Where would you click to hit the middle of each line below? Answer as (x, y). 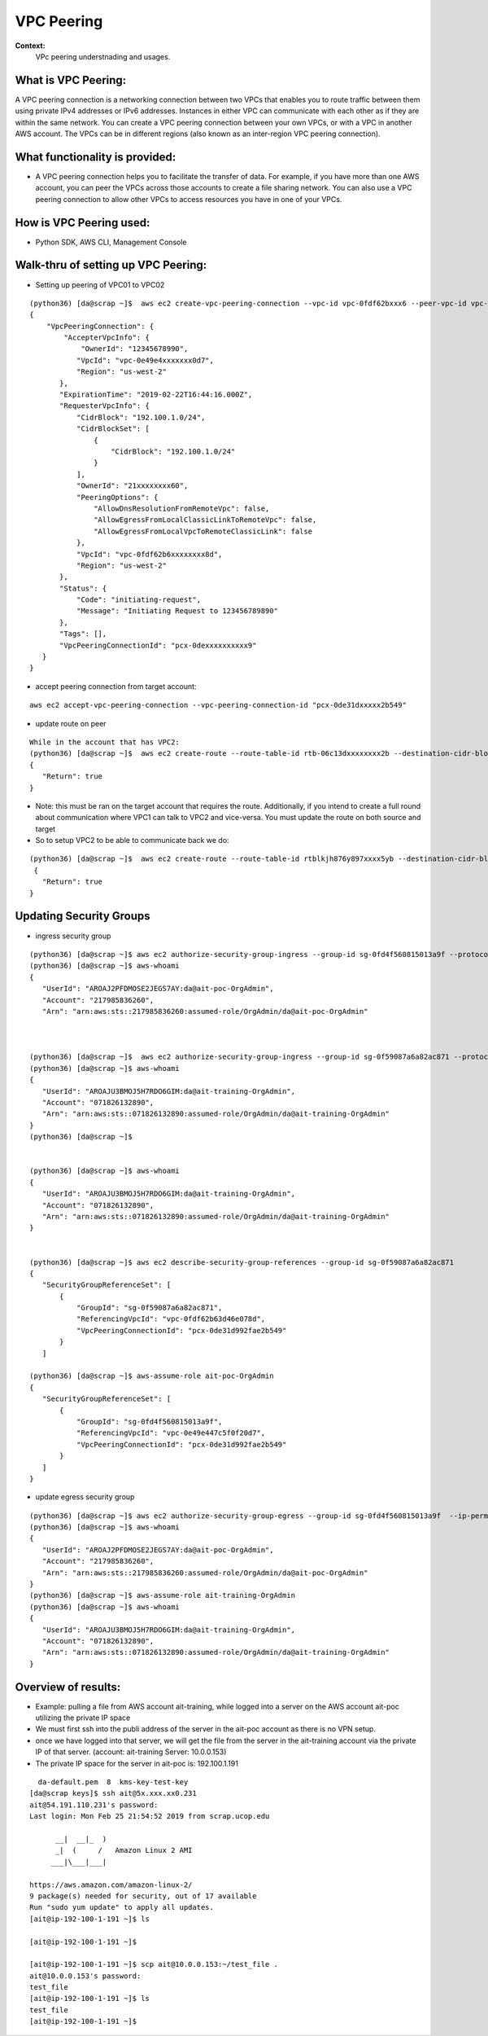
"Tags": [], (83, 634)
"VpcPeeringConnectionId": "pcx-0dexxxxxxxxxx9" (158, 645)
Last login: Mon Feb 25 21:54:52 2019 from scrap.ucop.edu (150, 1817)
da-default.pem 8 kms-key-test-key (113, 1782)
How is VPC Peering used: (83, 223)
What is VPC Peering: (71, 80)
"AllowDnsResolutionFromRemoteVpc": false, (182, 508)
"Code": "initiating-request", (139, 600)
